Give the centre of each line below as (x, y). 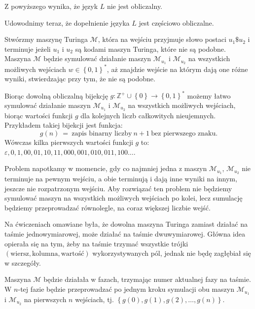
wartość (73, 254)
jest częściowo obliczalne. (176, 22)
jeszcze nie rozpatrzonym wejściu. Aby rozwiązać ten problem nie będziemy (118, 188)
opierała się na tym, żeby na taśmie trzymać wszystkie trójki (96, 243)
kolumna (45, 254)
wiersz (20, 254)
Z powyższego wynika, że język (51, 6)
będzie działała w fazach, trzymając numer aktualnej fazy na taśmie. (147, 279)
